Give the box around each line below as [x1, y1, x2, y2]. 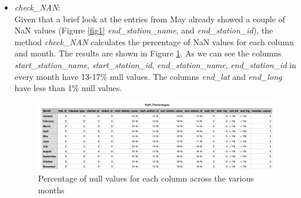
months [38, 184, 65, 196]
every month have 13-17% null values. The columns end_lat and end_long [14, 70, 282, 82]
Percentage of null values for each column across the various [38, 172, 254, 184]
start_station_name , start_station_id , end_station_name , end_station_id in [14, 58, 296, 71]
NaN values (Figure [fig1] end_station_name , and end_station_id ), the [14, 24, 273, 36]
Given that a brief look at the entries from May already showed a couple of [14, 12, 285, 25]
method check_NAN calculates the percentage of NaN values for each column [14, 35, 294, 48]
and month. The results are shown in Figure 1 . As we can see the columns [14, 47, 282, 59]
